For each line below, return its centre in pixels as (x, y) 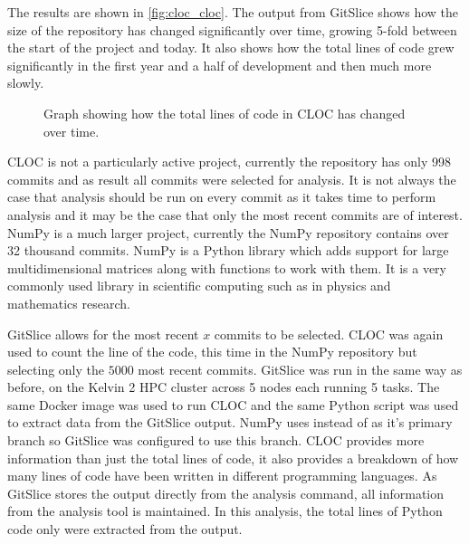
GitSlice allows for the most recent (103, 334)
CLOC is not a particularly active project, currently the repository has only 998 (229, 162)
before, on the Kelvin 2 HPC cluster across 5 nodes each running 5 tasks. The (224, 387)
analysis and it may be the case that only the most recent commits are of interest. (235, 214)
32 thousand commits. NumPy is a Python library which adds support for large (228, 250)
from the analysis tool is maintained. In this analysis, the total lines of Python (225, 511)
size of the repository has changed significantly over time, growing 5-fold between (232, 29)
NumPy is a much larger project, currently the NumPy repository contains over (228, 232)
